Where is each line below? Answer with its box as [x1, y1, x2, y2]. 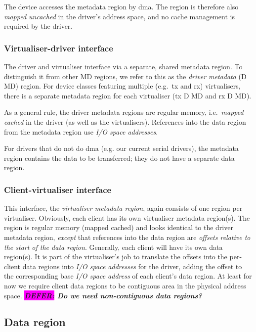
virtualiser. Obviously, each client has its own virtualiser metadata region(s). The [4, 212, 250, 223]
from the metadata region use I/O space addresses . [4, 126, 158, 137]
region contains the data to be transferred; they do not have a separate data [4, 152, 235, 163]
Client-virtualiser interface [4, 183, 112, 195]
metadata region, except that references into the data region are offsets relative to [4, 232, 251, 242]
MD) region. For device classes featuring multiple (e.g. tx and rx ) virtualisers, [4, 81, 241, 91]
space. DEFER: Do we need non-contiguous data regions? [4, 290, 202, 300]
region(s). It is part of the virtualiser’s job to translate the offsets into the [4, 251, 227, 262]
